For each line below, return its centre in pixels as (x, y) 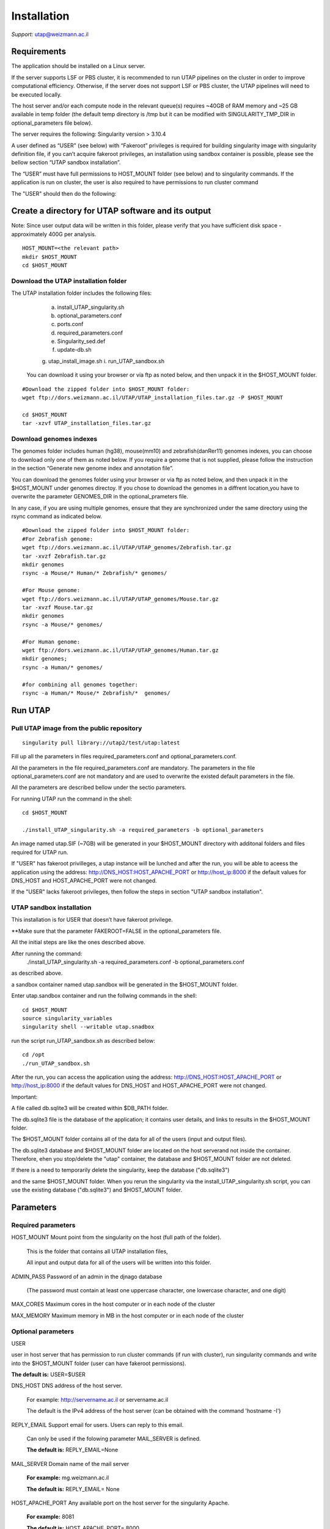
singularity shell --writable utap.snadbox (88, 1027)
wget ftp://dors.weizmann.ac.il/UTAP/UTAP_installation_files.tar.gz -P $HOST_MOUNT (153, 398)
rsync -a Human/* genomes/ (63, 667)
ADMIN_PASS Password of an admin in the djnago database (87, 1276)
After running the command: (47, 953)
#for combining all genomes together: (80, 684)
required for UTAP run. (40, 852)
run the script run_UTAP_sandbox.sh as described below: (83, 1040)
